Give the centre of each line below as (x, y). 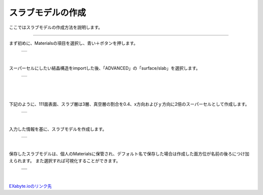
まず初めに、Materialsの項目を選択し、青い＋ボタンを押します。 (74, 43)
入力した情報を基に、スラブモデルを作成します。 (58, 129)
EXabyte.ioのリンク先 (30, 186)
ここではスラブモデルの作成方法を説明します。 (56, 27)
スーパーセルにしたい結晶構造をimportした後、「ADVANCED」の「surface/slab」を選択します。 (105, 68)
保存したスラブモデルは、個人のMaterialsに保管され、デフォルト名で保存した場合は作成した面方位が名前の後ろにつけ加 (129, 154)
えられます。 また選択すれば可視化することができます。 (65, 160)
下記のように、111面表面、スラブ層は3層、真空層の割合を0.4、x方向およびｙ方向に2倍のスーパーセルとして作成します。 (129, 104)
